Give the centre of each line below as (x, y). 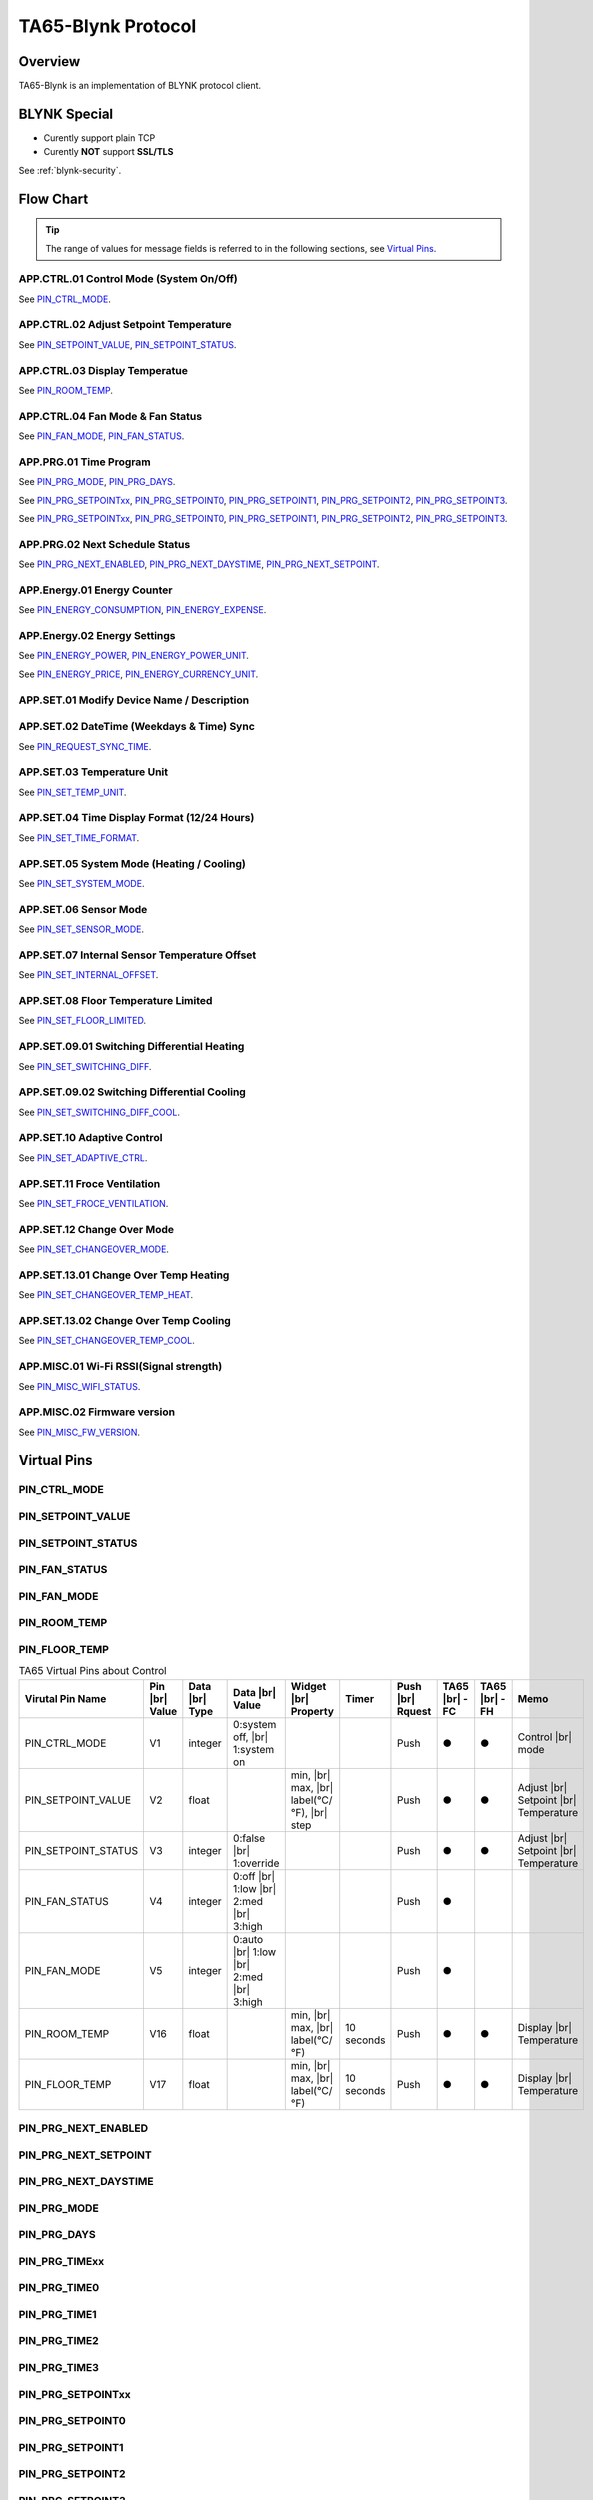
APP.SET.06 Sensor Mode (83, 909)
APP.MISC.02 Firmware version (96, 1412)
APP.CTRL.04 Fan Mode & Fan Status (110, 416)
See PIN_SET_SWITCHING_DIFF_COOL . (99, 1112)
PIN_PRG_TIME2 (58, 2341)
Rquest (414, 1711)
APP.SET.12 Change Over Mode (96, 1229)
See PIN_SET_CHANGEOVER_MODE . (94, 1249)
